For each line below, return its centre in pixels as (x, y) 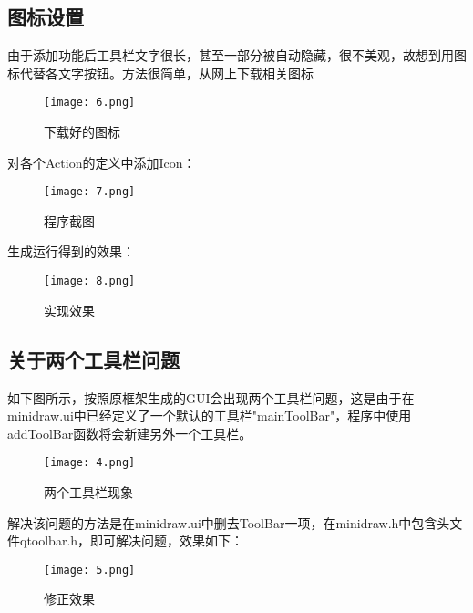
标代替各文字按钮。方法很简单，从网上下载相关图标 (160, 73)
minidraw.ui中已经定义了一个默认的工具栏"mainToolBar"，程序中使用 (210, 416)
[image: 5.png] (90, 570)
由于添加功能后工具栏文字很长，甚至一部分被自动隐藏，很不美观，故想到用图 (237, 55)
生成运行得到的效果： (71, 251)
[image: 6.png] (90, 103)
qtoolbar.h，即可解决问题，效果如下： (132, 540)
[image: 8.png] (90, 281)
